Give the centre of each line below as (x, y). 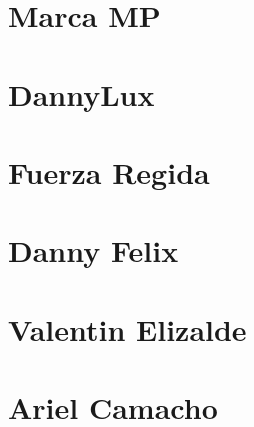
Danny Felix (93, 250)
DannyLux (81, 93)
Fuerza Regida (109, 171)
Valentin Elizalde (127, 328)
